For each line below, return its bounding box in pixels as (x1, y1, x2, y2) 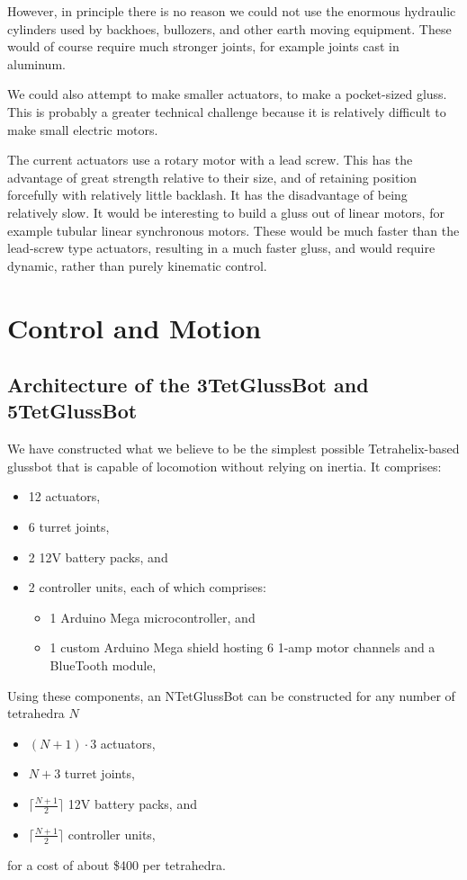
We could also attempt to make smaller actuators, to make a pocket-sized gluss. (7, 85, 447, 103)
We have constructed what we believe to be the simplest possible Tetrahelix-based (7, 439, 460, 458)
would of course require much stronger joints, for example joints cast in (7, 37, 400, 56)
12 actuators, (28, 487, 101, 506)
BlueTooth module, (49, 656, 157, 675)
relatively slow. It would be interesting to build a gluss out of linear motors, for (7, 202, 445, 221)
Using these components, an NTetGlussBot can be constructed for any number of (7, 686, 455, 705)
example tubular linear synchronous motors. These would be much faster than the (7, 220, 460, 239)
